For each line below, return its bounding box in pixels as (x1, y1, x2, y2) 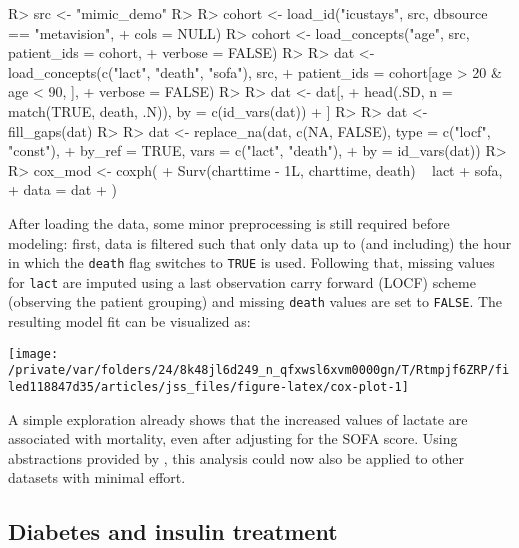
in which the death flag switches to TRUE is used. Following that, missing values (8, 252, 495, 273)
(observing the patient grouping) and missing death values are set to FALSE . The (8, 291, 503, 312)
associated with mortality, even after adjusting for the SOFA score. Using (8, 428, 458, 449)
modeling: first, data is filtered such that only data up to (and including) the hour (8, 232, 512, 253)
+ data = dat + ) (8, 179, 117, 200)
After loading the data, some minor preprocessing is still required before (8, 212, 450, 233)
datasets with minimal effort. (8, 467, 186, 488)
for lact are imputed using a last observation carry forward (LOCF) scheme (8, 271, 476, 292)
